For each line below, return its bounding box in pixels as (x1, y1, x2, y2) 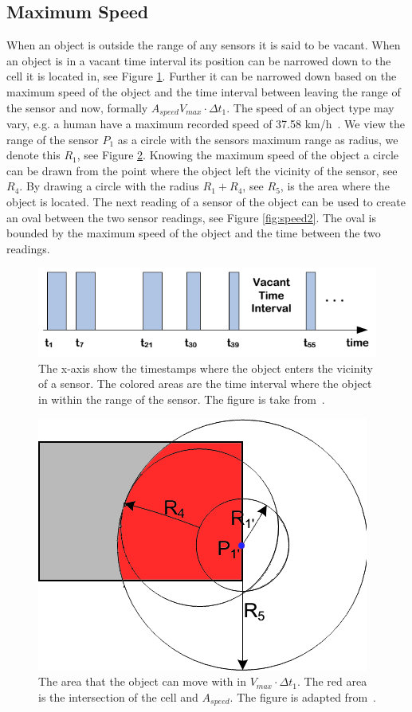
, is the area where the (280, 178, 390, 194)
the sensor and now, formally (6, 99, 148, 115)
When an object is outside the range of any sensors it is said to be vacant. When (6, 37, 401, 53)
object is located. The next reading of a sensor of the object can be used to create (6, 194, 406, 209)
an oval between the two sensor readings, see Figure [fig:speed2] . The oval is (6, 209, 376, 225)
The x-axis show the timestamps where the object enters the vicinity (38, 359, 374, 376)
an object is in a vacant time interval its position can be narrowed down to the (6, 52, 391, 68)
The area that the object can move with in (38, 673, 246, 690)
